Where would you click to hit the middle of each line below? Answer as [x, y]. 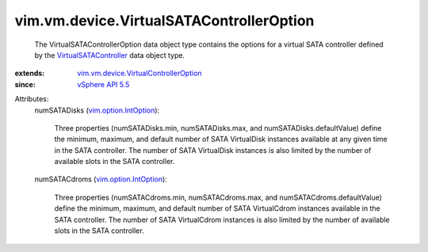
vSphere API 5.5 [103, 84]
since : [25, 84]
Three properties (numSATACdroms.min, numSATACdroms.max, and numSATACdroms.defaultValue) [218, 197]
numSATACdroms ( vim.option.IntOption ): [101, 179]
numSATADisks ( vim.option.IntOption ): [97, 110]
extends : [30, 73]
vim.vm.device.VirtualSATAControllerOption [164, 21]
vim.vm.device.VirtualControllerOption [139, 73]
